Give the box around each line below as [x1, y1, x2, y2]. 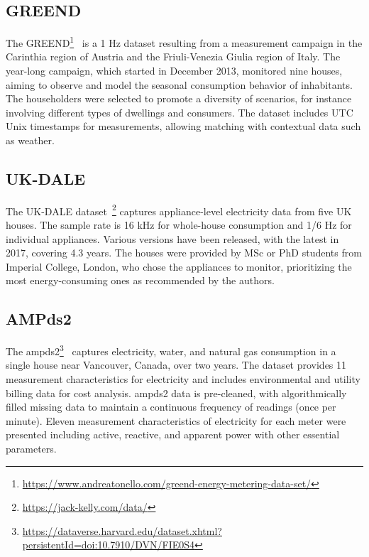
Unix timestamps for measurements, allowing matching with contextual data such [6, 119, 361, 134]
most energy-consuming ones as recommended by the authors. [6, 273, 275, 288]
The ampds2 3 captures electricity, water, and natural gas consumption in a [6, 342, 336, 358]
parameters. [6, 441, 57, 456]
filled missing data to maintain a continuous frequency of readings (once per [6, 399, 336, 414]
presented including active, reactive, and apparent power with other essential [6, 427, 340, 442]
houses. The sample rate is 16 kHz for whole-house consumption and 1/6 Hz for [6, 217, 352, 232]
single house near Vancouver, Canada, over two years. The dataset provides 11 [6, 357, 347, 372]
